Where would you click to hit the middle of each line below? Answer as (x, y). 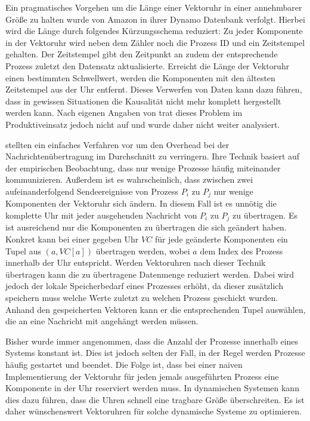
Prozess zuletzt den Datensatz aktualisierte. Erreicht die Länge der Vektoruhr (148, 65)
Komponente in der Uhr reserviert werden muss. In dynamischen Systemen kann (152, 388)
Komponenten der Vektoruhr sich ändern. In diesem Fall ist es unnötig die (141, 203)
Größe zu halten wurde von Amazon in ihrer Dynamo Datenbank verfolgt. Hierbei (155, 19)
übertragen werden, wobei (143, 251)
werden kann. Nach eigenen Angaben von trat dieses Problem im (124, 113)
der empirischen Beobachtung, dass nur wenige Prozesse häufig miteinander (143, 168)
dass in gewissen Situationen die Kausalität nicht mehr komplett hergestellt (143, 101)
